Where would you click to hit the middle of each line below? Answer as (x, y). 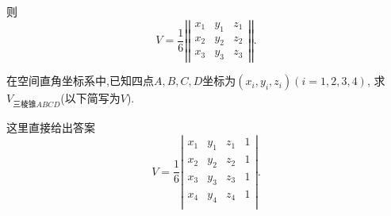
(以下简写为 (90, 98)
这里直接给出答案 (51, 127)
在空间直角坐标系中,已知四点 (80, 81)
